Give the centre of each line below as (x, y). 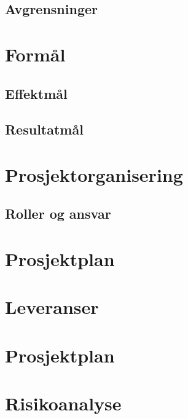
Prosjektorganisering (94, 174)
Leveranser (52, 307)
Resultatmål (44, 129)
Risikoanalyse (63, 403)
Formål (35, 54)
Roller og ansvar (58, 213)
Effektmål (36, 93)
